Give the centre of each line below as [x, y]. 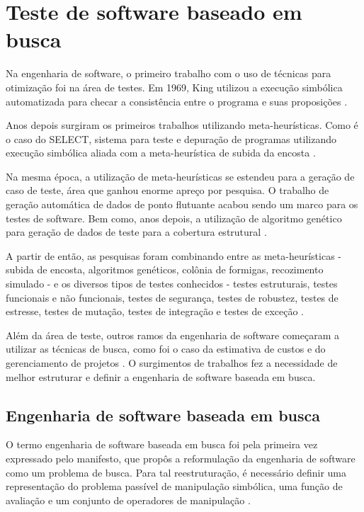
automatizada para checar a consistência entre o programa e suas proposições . [177, 101]
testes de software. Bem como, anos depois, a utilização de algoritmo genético [174, 218]
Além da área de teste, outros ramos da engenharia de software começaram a [173, 335]
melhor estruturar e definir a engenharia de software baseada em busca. [161, 376]
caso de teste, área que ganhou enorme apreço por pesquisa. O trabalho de [167, 190]
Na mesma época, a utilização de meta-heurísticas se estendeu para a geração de [180, 176]
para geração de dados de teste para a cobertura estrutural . [136, 232]
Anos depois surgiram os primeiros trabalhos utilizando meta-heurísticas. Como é [182, 125]
